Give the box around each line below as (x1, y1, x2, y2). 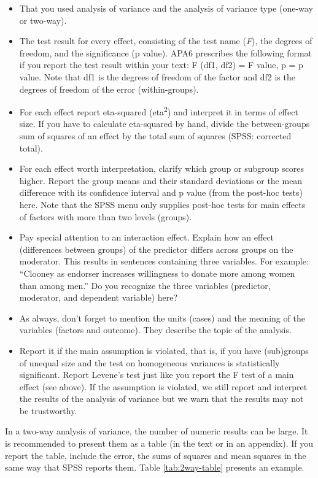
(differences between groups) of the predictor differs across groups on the (19, 242, 293, 255)
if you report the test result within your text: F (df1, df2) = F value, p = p (19, 58, 303, 71)
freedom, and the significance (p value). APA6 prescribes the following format (19, 46, 312, 59)
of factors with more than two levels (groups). (19, 210, 192, 223)
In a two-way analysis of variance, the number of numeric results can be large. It (5, 425, 308, 438)
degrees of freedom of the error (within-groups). (19, 82, 199, 95)
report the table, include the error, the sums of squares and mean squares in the (5, 449, 306, 461)
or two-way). (19, 13, 67, 26)
